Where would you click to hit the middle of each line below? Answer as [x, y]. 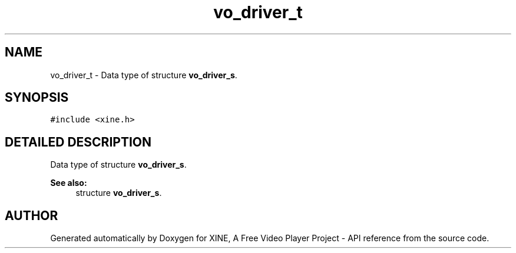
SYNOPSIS [37, 98]
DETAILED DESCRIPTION [78, 142]
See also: [69, 183]
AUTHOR [32, 215]
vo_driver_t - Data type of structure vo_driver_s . [144, 75]
